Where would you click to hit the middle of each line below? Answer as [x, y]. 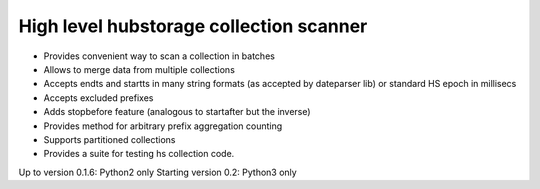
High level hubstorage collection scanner [193, 26]
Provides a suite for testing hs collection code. [139, 154]
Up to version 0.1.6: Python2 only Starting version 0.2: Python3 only [157, 172]
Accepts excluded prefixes [98, 97]
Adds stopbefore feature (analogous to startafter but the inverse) [177, 112]
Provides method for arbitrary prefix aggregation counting [163, 126]
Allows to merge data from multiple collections [139, 69]
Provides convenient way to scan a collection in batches [159, 56]
